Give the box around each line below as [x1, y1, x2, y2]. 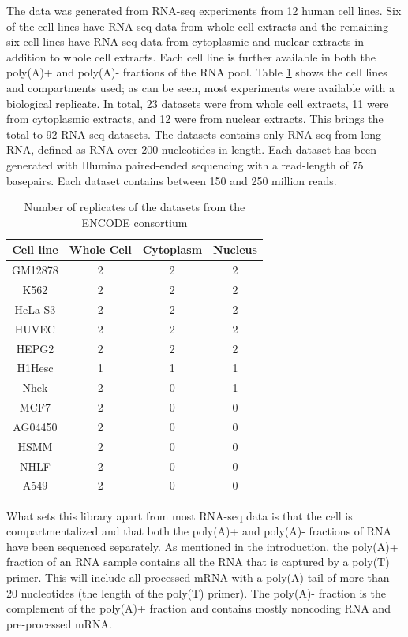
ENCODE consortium [81, 214, 188, 230]
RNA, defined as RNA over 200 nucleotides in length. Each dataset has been [6, 141, 377, 158]
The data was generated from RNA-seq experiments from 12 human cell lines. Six [6, 2, 402, 18]
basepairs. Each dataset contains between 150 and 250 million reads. [6, 172, 337, 188]
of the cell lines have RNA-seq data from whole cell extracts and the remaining [6, 17, 388, 34]
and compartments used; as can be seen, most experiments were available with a [6, 79, 395, 95]
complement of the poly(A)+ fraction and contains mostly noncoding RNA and [6, 600, 391, 617]
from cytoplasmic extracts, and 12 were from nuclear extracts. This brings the [6, 110, 384, 127]
